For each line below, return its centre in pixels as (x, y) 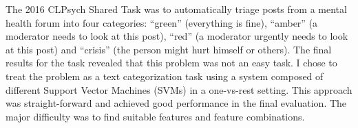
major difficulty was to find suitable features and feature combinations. (155, 116)
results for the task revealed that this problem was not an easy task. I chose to (171, 63)
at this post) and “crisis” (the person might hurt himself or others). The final (169, 49)
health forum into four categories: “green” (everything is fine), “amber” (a (162, 22)
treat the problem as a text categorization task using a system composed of (165, 76)
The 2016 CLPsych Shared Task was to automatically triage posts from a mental (176, 9)
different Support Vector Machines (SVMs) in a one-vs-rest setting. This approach (179, 89)
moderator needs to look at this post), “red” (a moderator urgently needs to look (177, 36)
